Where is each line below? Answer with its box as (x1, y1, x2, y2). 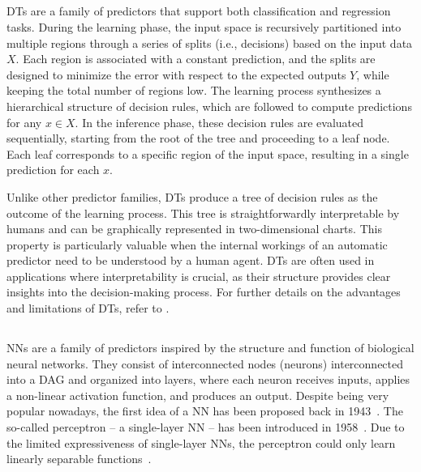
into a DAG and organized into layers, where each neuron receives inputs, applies (6, 371, 410, 388)
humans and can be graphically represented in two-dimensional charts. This (6, 220, 382, 237)
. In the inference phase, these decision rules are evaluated (75, 113, 364, 130)
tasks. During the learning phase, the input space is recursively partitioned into (6, 18, 402, 35)
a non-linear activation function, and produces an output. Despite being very (6, 386, 389, 403)
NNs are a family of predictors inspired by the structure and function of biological (6, 339, 415, 356)
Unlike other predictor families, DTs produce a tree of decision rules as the (6, 188, 378, 205)
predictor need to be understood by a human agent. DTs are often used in (6, 252, 375, 269)
